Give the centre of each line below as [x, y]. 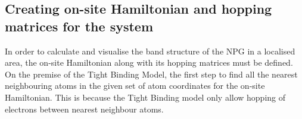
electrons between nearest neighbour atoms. [84, 109]
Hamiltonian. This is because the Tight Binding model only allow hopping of [145, 97]
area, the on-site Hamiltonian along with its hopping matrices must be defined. [149, 62]
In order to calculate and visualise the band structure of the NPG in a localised [150, 51]
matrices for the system [79, 26]
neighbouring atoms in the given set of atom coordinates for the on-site [135, 86]
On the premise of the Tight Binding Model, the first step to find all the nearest [151, 74]
